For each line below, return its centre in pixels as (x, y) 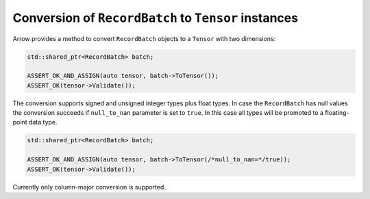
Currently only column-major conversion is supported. (89, 187)
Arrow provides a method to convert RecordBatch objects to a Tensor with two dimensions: (144, 38)
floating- (337, 113)
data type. (43, 122)
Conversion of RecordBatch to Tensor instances (155, 18)
